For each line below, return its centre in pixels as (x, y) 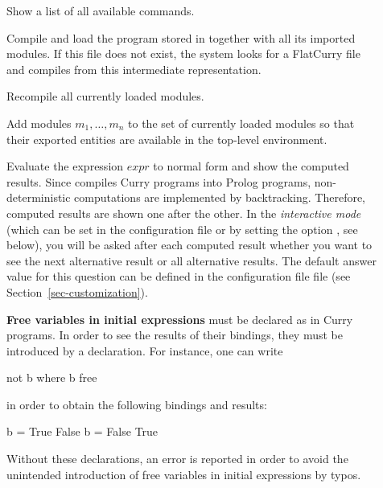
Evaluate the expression (65, 166)
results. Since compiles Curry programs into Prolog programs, (159, 181)
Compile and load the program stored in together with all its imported (181, 37)
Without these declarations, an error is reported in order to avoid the (177, 459)
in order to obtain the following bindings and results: (137, 404)
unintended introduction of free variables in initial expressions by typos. (184, 474)
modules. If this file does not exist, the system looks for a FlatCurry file (183, 53)
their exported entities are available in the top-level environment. (167, 139)
